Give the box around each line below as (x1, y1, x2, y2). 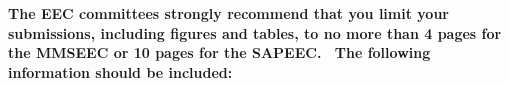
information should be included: (8, 61, 233, 82)
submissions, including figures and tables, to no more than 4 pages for (8, 22, 502, 43)
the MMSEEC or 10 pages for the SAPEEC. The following (8, 42, 431, 63)
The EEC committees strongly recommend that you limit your (8, 3, 449, 23)
